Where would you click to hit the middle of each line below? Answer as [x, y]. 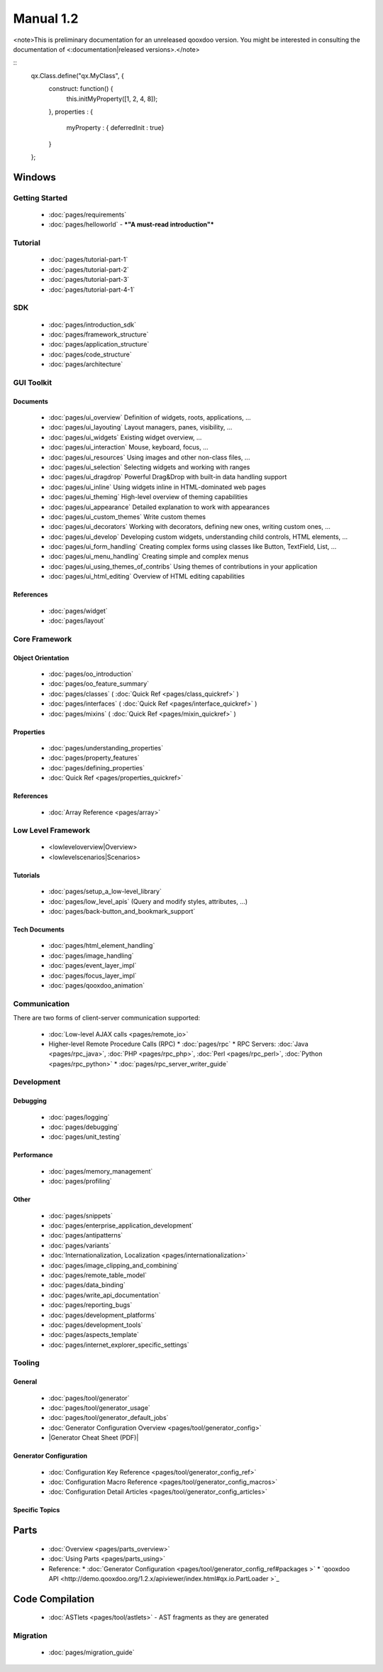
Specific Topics [37, 1510]
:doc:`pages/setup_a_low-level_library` [105, 892]
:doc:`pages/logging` [79, 1117]
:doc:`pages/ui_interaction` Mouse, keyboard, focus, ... [128, 447]
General [25, 1382]
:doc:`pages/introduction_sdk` [93, 324]
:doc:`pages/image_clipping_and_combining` [114, 1265]
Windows [34, 177]
